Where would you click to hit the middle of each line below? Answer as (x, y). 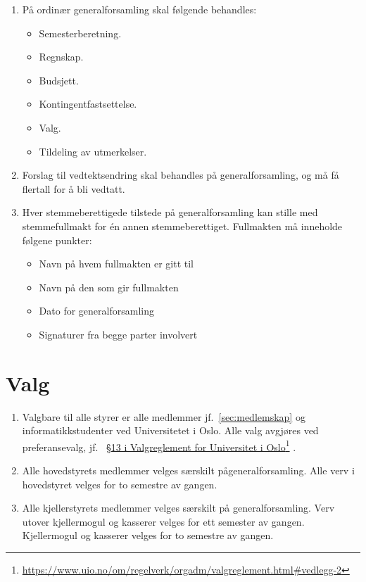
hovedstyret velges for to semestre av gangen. (120, 484)
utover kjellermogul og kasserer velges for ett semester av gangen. (163, 521)
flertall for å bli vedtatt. (74, 188)
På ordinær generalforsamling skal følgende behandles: (139, 9)
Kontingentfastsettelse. (88, 104)
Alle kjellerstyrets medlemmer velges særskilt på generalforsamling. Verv (178, 508)
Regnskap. (61, 57)
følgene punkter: (57, 240)
